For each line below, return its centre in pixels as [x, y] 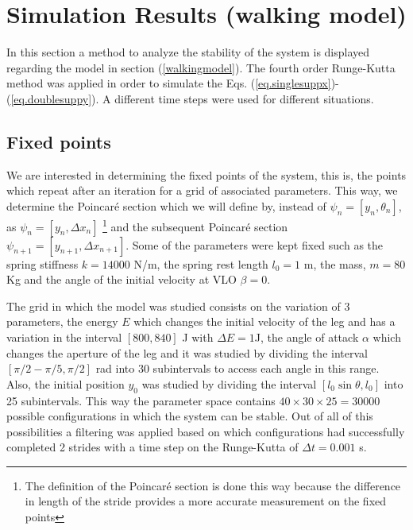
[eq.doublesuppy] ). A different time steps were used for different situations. [192, 98]
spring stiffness [42, 263]
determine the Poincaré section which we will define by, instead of [166, 205]
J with [198, 337]
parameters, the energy [62, 321]
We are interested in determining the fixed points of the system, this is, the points [206, 174]
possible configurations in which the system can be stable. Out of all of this [190, 416]
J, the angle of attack [307, 337]
